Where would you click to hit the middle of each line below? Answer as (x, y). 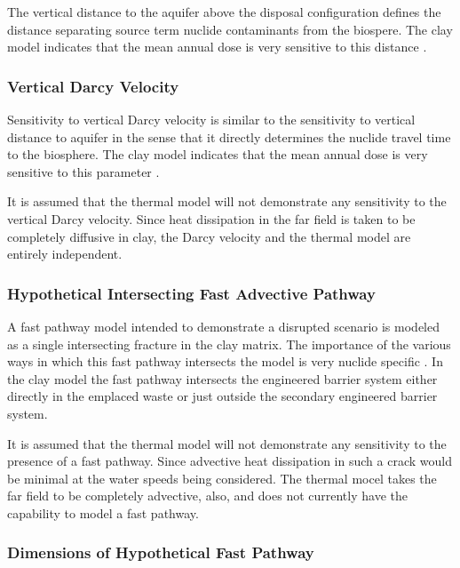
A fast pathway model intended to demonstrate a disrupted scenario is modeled (223, 326)
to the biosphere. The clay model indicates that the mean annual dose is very (218, 154)
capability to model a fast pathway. (103, 512)
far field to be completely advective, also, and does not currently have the (207, 496)
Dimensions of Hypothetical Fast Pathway (161, 552)
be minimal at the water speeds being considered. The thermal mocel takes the (222, 478)
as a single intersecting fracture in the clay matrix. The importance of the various (229, 344)
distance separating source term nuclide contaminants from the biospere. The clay (230, 29)
